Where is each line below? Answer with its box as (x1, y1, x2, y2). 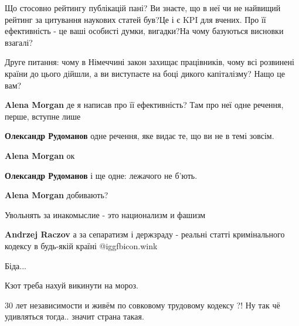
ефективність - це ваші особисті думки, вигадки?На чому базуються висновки (5, 25, 284, 37)
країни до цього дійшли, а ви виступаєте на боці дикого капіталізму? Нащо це (5, 67, 285, 79)
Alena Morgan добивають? (5, 189, 108, 201)
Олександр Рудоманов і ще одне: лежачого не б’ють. (5, 169, 198, 181)
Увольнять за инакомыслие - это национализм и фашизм (5, 208, 206, 220)
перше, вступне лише (5, 110, 81, 122)
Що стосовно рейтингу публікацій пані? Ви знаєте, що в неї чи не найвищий (5, 2, 281, 13)
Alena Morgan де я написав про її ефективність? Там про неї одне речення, (5, 99, 284, 111)
